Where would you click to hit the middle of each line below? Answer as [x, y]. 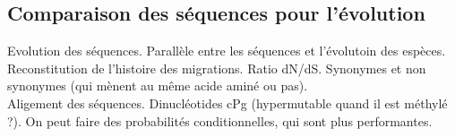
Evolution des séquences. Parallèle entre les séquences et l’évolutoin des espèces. [227, 51]
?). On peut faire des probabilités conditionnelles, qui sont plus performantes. [220, 120]
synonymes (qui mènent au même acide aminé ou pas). [158, 86]
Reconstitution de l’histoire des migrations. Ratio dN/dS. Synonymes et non [217, 68]
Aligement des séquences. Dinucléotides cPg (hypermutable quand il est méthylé [227, 103]
